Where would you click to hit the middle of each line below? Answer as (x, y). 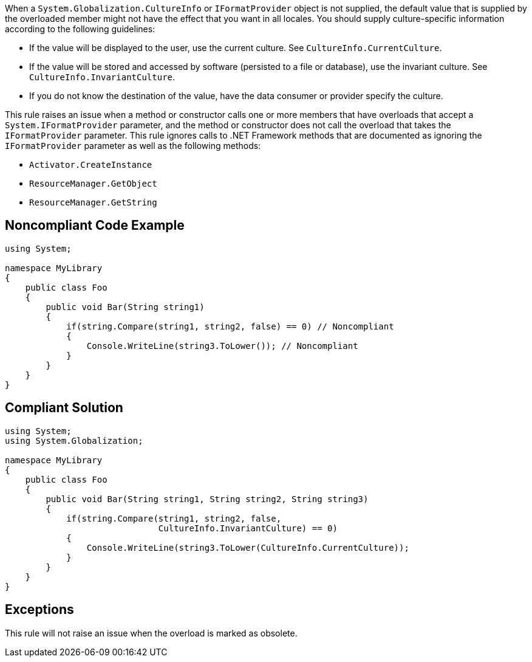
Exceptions (39, 610)
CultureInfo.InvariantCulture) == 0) (248, 528)
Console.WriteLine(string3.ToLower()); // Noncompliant (222, 346)
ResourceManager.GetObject (93, 184)
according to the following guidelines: (80, 29)
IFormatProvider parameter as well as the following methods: (133, 146)
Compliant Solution (64, 408)
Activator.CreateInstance (91, 165)
